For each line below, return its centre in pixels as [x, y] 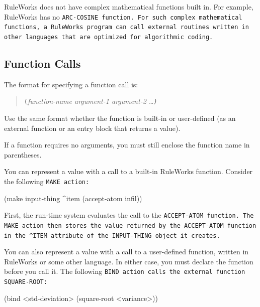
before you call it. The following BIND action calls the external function [125, 271]
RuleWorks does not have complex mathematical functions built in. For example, [129, 7]
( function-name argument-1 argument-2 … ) [91, 101]
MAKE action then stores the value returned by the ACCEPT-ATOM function [130, 225]
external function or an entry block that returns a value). [92, 128]
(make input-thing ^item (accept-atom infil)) [73, 198]
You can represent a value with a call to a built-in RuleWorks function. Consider [128, 171]
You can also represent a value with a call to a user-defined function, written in [126, 252]
